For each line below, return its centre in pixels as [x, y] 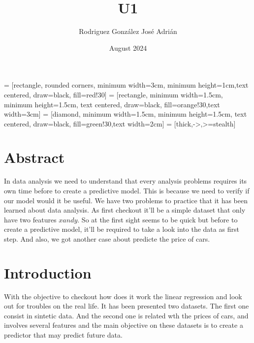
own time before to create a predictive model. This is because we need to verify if [127, 190]
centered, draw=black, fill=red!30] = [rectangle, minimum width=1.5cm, [113, 94]
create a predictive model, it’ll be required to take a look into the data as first [122, 229]
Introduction [48, 272]
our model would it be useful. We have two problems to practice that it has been [126, 200]
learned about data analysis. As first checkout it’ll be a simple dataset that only [125, 210]
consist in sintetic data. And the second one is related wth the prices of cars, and [126, 315]
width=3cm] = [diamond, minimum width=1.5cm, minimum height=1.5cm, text [126, 114]
